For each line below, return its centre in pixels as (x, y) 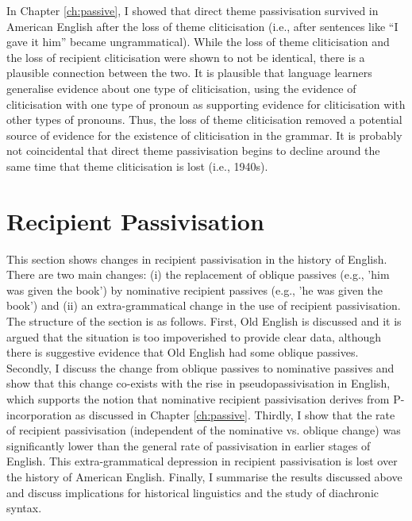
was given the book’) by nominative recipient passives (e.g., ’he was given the (195, 289)
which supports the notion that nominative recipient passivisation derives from (198, 399)
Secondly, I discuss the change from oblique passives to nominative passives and (200, 367)
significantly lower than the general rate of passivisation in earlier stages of (189, 445)
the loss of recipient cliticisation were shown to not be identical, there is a (186, 57)
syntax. (24, 508)
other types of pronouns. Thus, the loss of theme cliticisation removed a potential (204, 120)
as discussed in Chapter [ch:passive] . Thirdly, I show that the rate (235, 414)
